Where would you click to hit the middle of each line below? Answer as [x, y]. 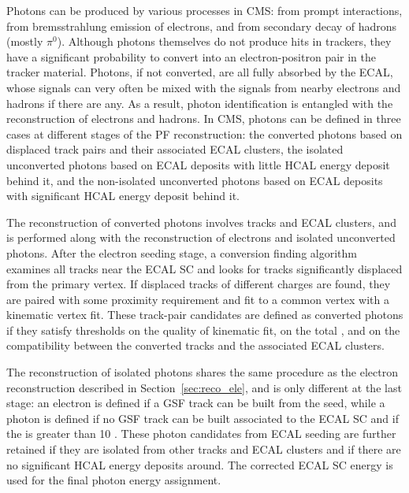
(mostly [25, 41]
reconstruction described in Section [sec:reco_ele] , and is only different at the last [204, 387]
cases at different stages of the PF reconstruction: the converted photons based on [204, 133]
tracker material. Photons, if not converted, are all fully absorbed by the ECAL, [200, 72]
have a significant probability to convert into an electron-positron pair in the [191, 56]
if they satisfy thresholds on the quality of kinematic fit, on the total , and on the [203, 330]
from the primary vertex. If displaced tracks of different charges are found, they [199, 284]
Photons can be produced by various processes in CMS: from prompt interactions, [204, 10]
